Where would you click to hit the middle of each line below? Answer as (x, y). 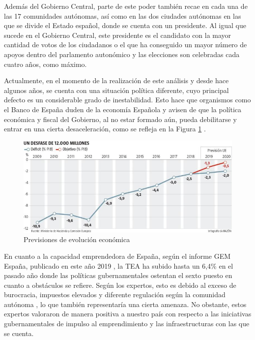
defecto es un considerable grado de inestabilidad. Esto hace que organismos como (127, 100)
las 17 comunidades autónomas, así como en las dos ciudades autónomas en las (123, 15)
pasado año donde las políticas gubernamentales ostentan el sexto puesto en (118, 275)
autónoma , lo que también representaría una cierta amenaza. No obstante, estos (125, 304)
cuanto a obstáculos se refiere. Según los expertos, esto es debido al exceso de (120, 285)
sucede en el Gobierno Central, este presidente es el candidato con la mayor (118, 35)
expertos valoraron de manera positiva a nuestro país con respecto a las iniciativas (128, 314)
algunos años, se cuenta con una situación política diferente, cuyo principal (116, 90)
